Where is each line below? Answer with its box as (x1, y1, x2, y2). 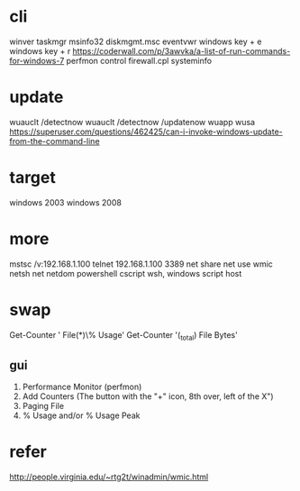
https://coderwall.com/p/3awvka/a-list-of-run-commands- (72, 45, 291, 56)
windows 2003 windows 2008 (9, 196, 122, 208)
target (9, 168, 56, 188)
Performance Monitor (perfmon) (22, 381, 142, 393)
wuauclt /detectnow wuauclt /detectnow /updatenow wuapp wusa (9, 116, 255, 127)
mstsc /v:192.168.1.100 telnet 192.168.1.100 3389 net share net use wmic (9, 259, 273, 269)
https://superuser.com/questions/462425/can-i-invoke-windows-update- (9, 126, 284, 137)
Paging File (22, 401, 65, 412)
